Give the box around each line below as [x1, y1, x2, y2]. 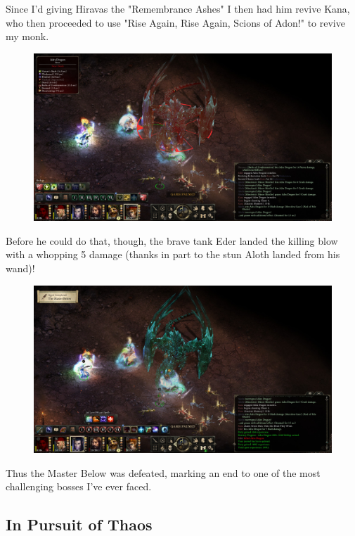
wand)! [6, 261, 35, 276]
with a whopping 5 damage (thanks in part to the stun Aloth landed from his [6, 247, 340, 262]
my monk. [6, 29, 49, 44]
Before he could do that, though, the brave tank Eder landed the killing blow [6, 233, 338, 248]
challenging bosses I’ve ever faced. [6, 479, 152, 494]
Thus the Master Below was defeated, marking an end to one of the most [6, 465, 321, 480]
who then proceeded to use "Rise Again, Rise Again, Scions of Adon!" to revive [6, 15, 345, 30]
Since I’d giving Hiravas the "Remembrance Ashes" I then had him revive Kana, [6, 1, 350, 15]
